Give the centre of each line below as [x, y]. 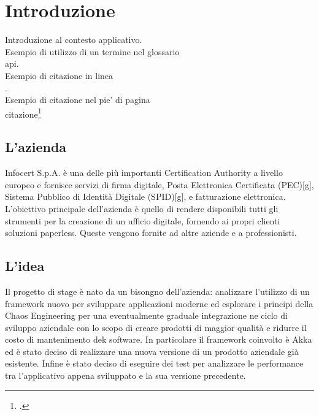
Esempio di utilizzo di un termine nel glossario [92, 51]
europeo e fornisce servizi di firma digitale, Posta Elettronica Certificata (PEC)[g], [159, 184]
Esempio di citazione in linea [59, 75]
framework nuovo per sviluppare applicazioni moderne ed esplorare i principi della [159, 303]
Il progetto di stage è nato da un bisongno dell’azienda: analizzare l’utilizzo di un [157, 291]
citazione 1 [23, 113]
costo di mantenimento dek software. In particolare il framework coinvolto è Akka [159, 339]
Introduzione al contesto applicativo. [74, 40]
